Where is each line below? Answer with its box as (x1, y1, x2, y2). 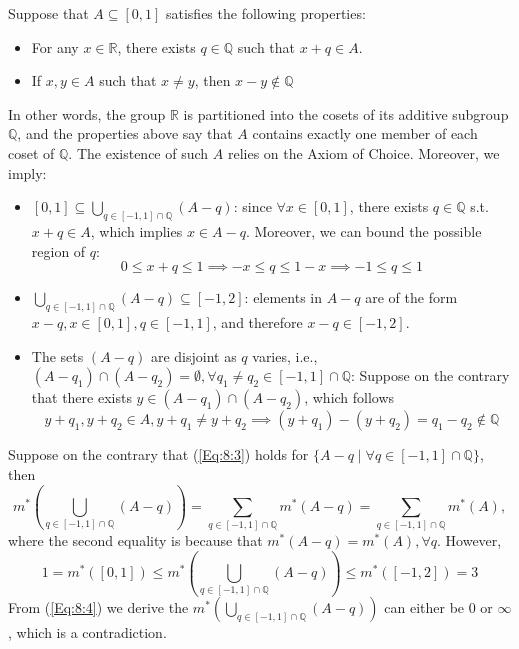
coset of (8, 142, 55, 163)
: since (233, 196, 272, 217)
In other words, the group (8, 103, 166, 124)
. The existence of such (68, 142, 209, 163)
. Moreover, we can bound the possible (245, 221, 482, 242)
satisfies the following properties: (165, 3, 366, 23)
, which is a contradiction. (8, 622, 167, 643)
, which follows (304, 387, 395, 408)
